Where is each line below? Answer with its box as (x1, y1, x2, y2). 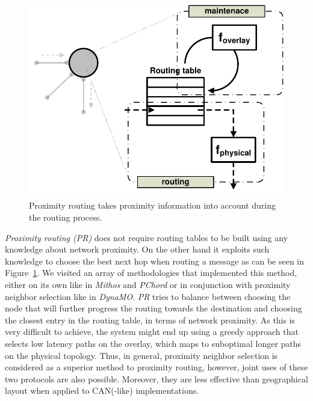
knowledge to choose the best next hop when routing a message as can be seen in (5, 254, 305, 267)
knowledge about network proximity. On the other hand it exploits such (5, 243, 270, 256)
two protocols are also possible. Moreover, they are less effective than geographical (5, 372, 308, 385)
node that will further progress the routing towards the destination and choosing (5, 302, 302, 314)
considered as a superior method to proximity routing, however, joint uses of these (5, 361, 308, 373)
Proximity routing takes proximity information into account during (29, 199, 276, 212)
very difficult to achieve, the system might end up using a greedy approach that (5, 325, 299, 338)
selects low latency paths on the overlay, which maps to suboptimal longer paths (5, 337, 302, 349)
